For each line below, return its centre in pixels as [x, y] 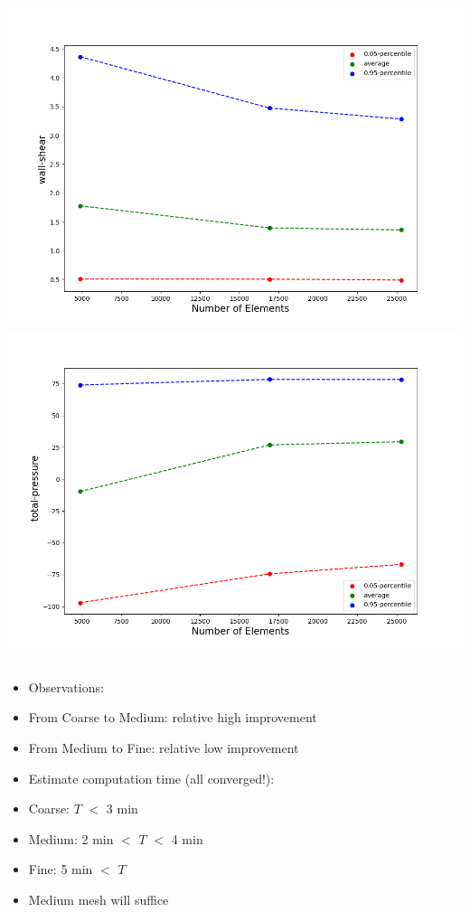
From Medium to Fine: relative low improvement [164, 747]
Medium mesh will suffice [99, 899]
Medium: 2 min [71, 838]
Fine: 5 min [61, 869]
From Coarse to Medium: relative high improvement [173, 717]
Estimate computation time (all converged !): [151, 778]
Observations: [66, 686]
